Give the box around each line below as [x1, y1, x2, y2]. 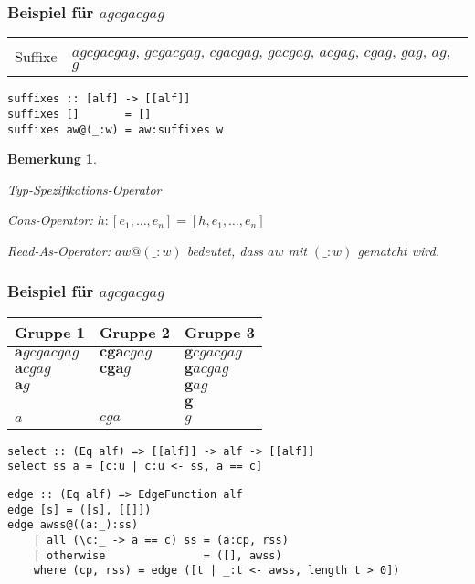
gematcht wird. [357, 240, 440, 260]
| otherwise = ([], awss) [33, 548, 282, 562]
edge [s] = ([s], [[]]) [7, 503, 152, 516]
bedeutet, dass [186, 240, 264, 260]
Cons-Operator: [7, 210, 93, 229]
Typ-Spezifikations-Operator [7, 179, 162, 198]
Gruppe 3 [185, 321, 255, 343]
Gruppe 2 [100, 321, 170, 343]
